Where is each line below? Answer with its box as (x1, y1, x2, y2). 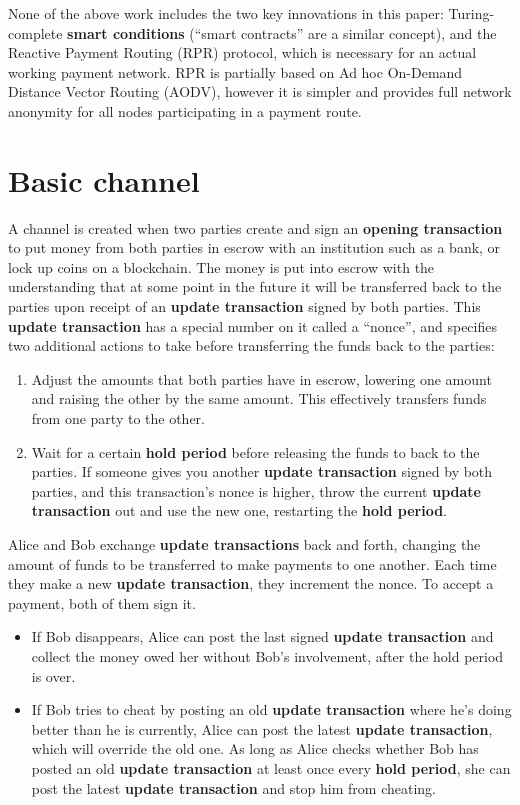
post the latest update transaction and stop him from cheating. (31, 777, 436, 798)
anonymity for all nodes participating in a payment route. (8, 100, 362, 121)
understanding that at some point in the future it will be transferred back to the (8, 276, 502, 297)
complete (8, 22, 63, 43)
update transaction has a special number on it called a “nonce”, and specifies (8, 315, 497, 336)
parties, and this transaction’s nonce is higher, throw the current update (31, 480, 481, 501)
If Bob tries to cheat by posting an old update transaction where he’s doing (31, 699, 512, 720)
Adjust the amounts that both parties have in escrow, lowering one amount (31, 368, 492, 389)
